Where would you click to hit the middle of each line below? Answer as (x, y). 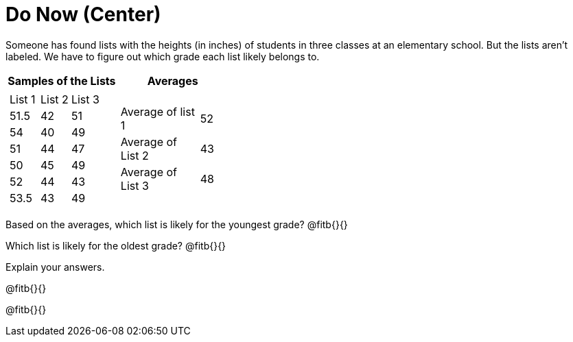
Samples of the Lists (62, 81)
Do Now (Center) (83, 14)
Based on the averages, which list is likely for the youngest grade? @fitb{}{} (177, 224)
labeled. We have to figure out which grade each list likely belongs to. (163, 56)
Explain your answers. (55, 267)
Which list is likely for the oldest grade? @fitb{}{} (116, 245)
